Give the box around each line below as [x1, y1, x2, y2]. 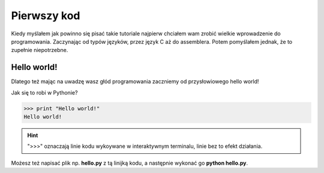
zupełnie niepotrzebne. [11, 47, 68, 54]
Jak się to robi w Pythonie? [11, 89, 78, 96]
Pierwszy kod [11, 9, 80, 22]
